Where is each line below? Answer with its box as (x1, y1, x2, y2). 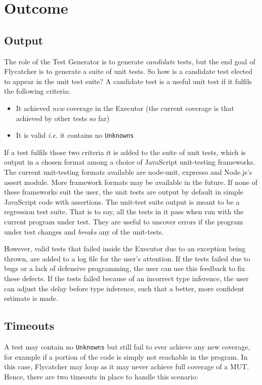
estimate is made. (4, 293, 58, 303)
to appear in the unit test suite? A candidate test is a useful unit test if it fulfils (4, 75, 252, 86)
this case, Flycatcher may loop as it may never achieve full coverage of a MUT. (4, 361, 249, 372)
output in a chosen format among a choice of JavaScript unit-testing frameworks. (4, 157, 255, 167)
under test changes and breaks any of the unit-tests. (4, 226, 164, 237)
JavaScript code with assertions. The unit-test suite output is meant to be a (4, 196, 240, 207)
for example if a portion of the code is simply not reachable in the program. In (4, 351, 248, 362)
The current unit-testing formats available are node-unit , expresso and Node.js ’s (4, 166, 252, 177)
